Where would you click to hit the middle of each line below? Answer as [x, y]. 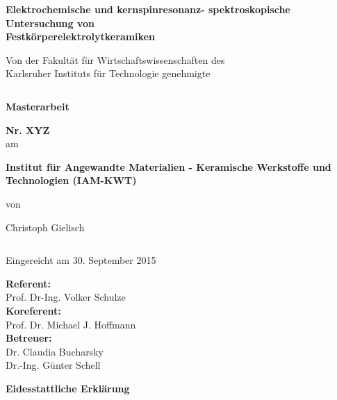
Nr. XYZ [28, 130]
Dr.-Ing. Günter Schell [53, 365]
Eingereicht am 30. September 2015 [81, 260]
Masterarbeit [38, 106]
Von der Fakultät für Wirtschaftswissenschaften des [115, 59]
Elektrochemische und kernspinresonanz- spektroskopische [148, 9]
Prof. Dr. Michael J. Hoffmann [71, 324]
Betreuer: [29, 338]
